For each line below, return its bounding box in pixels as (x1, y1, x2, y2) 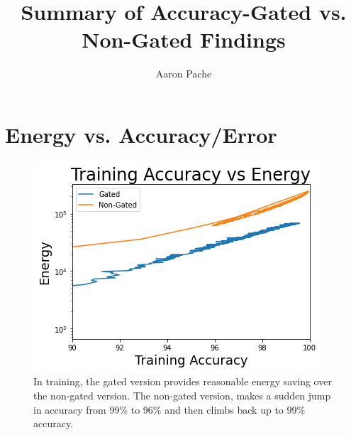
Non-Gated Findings (82, 25, 286, 54)
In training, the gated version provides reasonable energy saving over (33, 374, 332, 389)
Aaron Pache (155, 66, 212, 81)
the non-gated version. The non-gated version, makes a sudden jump (33, 388, 331, 403)
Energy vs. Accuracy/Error (5, 119, 277, 149)
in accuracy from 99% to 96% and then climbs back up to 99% (33, 402, 306, 417)
